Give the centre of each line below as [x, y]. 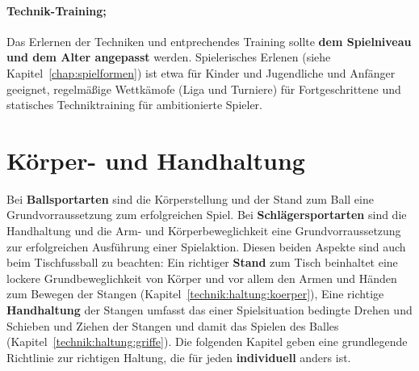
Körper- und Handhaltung [156, 160]
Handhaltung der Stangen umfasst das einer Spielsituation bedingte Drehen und [209, 310]
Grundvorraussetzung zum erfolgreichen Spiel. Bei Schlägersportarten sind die [207, 215]
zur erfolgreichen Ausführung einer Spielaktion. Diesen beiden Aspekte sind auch [206, 246]
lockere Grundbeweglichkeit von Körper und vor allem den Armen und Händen [202, 278]
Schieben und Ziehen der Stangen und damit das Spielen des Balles [173, 325]
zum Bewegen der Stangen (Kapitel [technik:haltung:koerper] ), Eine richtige [195, 294]
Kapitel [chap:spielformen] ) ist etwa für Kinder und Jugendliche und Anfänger [201, 72]
